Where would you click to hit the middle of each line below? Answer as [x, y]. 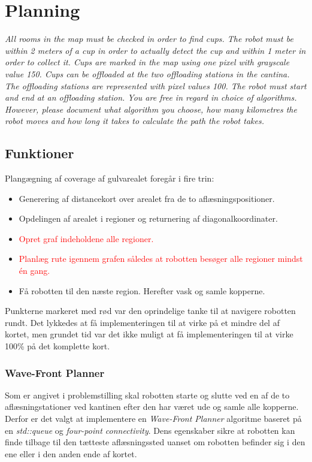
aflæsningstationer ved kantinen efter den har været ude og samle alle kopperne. [152, 407]
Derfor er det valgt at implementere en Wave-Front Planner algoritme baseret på [153, 419]
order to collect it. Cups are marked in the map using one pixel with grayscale [147, 62]
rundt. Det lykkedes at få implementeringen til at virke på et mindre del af [142, 322]
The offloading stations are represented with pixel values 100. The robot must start [156, 85]
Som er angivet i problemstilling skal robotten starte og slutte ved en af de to [147, 395]
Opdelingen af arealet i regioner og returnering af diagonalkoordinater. [148, 218]
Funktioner [40, 153]
